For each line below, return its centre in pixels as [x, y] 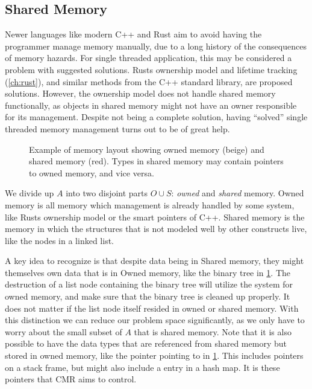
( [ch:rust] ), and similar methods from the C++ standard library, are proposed [149, 81]
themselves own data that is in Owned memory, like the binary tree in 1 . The [148, 272]
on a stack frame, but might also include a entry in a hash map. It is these [142, 367]
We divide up [30, 193]
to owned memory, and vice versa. [92, 172]
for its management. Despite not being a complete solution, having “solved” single [156, 117]
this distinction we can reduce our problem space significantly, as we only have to [155, 320]
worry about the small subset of [64, 331]
